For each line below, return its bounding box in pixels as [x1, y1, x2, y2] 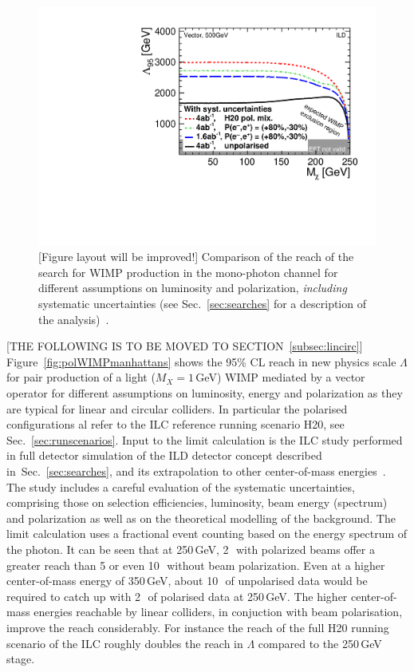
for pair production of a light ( [6, 369, 156, 385]
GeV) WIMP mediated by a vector [195, 369, 365, 385]
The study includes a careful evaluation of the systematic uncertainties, [6, 478, 355, 495]
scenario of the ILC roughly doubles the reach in [6, 634, 243, 651]
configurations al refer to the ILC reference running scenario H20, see [6, 416, 345, 433]
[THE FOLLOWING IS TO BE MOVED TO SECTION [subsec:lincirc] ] [6, 338, 363, 354]
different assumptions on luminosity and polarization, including [38, 279, 347, 296]
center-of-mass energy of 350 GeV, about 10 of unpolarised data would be [6, 572, 368, 589]
